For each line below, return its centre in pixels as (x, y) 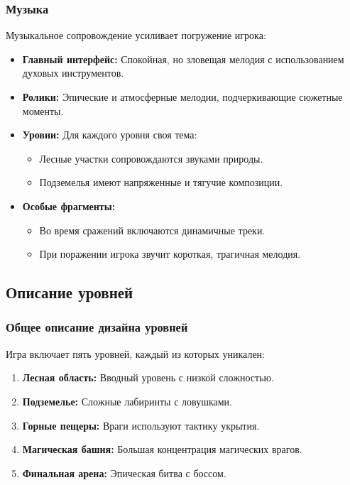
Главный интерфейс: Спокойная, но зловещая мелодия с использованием (183, 59)
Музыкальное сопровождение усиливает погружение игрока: (136, 35)
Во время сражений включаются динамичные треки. (152, 230)
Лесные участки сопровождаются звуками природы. (151, 158)
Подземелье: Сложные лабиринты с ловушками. (127, 401)
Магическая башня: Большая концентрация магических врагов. (162, 449)
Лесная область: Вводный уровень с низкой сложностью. (148, 377)
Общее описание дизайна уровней (97, 327)
